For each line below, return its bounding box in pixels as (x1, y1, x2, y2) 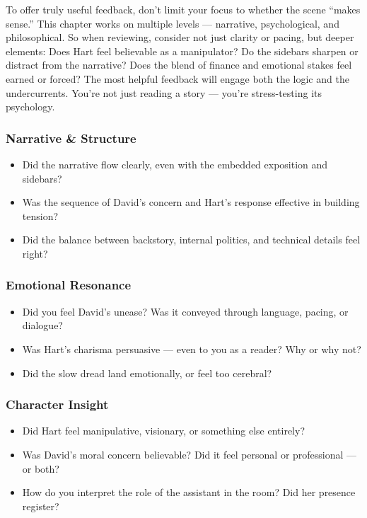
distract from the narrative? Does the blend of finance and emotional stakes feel (6, 57, 352, 72)
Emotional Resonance (6, 276, 132, 294)
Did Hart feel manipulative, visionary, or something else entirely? (22, 423, 305, 438)
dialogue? (22, 318, 63, 333)
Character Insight (6, 396, 109, 413)
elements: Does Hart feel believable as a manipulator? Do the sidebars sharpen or (6, 43, 359, 58)
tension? (22, 208, 59, 223)
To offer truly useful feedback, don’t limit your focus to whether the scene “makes (6, 2, 361, 16)
